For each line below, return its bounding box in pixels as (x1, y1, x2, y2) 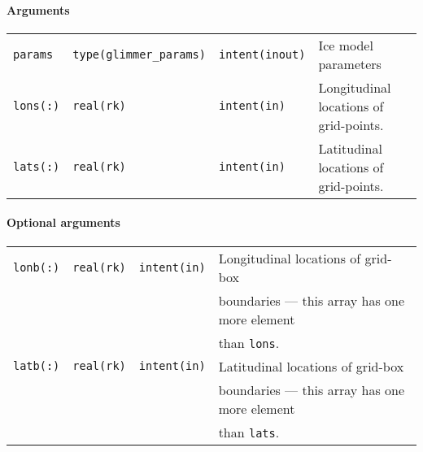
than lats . (218, 422, 280, 441)
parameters (318, 54, 382, 73)
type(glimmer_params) (72, 47, 206, 61)
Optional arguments (7, 214, 120, 231)
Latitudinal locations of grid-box (218, 356, 404, 376)
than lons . (218, 332, 280, 352)
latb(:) (13, 359, 60, 373)
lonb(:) (13, 260, 60, 274)
